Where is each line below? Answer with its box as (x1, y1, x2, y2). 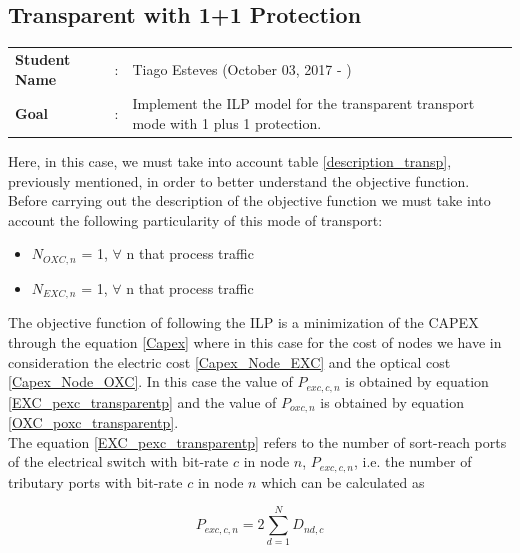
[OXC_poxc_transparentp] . (8, 412, 179, 433)
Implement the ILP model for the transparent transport (132, 93, 475, 114)
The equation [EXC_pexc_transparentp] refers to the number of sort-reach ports (8, 431, 507, 452)
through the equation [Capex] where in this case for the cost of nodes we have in (8, 331, 502, 352)
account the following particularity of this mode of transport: (8, 209, 383, 230)
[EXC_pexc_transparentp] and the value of (8, 391, 277, 412)
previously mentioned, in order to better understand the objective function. (8, 170, 470, 191)
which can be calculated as (261, 471, 425, 492)
